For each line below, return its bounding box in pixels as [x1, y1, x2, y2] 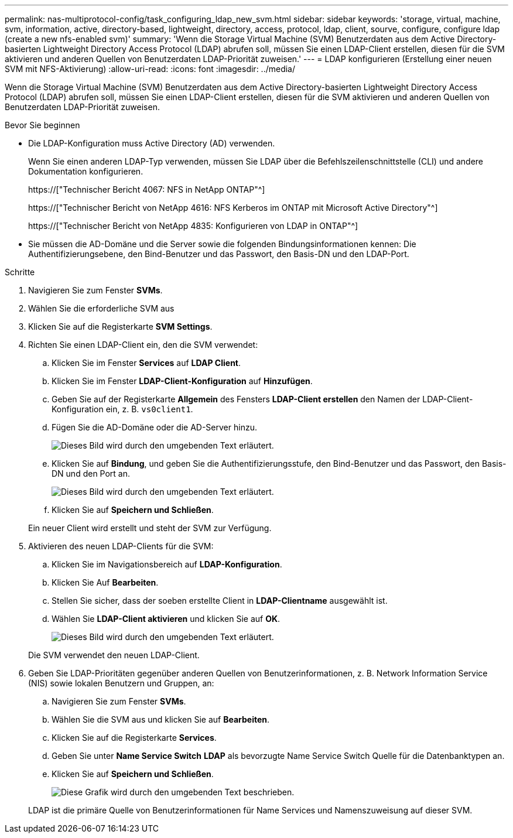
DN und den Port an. [52, 468, 131, 478]
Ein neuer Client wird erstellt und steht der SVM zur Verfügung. [28, 523, 272, 533]
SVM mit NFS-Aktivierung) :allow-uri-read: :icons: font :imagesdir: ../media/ [5, 64, 296, 74]
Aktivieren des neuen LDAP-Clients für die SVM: [28, 541, 214, 551]
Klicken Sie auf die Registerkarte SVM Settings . [28, 321, 213, 331]
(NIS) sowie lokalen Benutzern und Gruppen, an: [28, 678, 214, 688]
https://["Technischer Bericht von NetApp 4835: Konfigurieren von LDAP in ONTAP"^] [28, 221, 358, 231]
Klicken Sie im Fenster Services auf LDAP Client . [52, 358, 241, 368]
